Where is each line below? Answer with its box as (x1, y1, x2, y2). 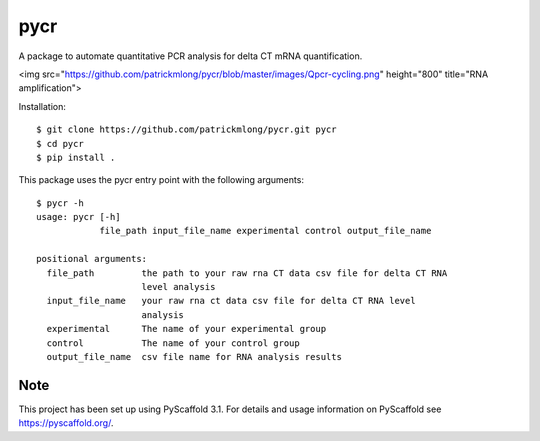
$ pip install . (36, 151, 116, 163)
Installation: (18, 100, 67, 112)
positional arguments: (36, 253, 148, 265)
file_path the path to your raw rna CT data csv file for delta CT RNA (46, 267, 448, 279)
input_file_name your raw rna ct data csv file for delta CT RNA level (46, 295, 416, 307)
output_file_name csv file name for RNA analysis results (46, 351, 342, 362)
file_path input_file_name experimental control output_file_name (99, 225, 432, 237)
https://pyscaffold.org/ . (18, 417, 114, 429)
